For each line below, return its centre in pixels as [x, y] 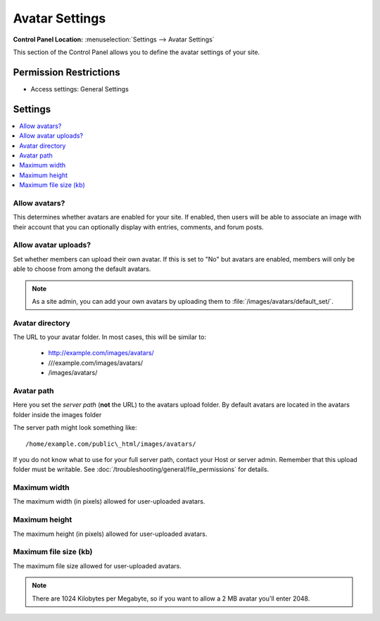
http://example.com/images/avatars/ [101, 353]
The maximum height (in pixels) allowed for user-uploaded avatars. [110, 534]
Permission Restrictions [66, 72]
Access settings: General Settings [80, 89]
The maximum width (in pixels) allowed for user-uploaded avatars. [109, 501]
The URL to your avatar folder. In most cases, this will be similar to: [110, 337]
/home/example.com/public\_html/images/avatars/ [111, 444]
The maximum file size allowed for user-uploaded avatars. [97, 565]
